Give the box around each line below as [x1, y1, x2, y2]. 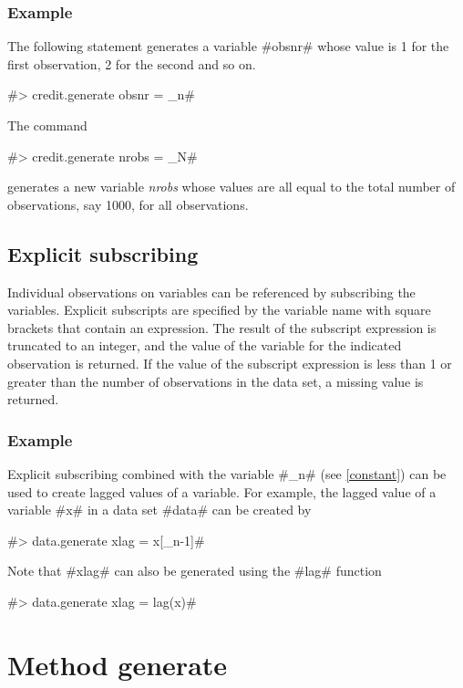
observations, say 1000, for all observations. [7, 194, 249, 214]
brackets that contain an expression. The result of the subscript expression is [7, 318, 437, 337]
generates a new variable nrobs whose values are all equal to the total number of [7, 177, 456, 196]
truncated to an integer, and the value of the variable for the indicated [7, 336, 402, 355]
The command [7, 116, 87, 134]
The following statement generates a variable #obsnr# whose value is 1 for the [7, 36, 449, 56]
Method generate [7, 645, 228, 683]
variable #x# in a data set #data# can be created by [7, 500, 312, 519]
